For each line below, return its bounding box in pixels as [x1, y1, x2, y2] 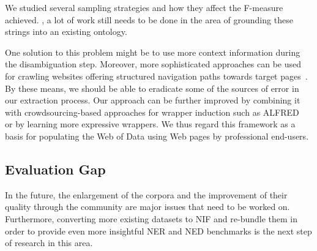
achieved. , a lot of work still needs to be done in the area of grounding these [5, 13, 293, 26]
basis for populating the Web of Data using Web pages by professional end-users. [5, 129, 309, 142]
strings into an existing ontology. [5, 25, 127, 38]
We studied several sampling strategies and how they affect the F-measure [5, 1, 283, 13]
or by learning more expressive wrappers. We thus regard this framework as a [5, 118, 296, 130]
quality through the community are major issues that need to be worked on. [5, 200, 290, 213]
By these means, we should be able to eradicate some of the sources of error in [5, 81, 299, 94]
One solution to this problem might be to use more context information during [5, 45, 300, 58]
